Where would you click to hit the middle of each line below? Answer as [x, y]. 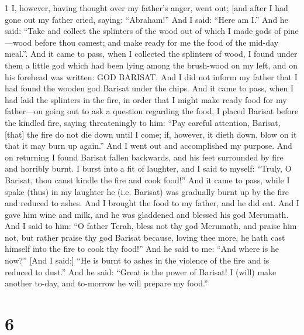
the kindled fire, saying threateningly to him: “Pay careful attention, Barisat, [143, 122]
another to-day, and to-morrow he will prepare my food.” [106, 283]
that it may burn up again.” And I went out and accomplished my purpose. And [148, 146]
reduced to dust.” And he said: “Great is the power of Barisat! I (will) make [141, 271]
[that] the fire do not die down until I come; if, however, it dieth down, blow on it [151, 134]
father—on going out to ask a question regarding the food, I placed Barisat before [152, 111]
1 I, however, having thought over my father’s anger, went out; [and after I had [146, 8]
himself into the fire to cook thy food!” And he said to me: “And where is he [142, 249]
